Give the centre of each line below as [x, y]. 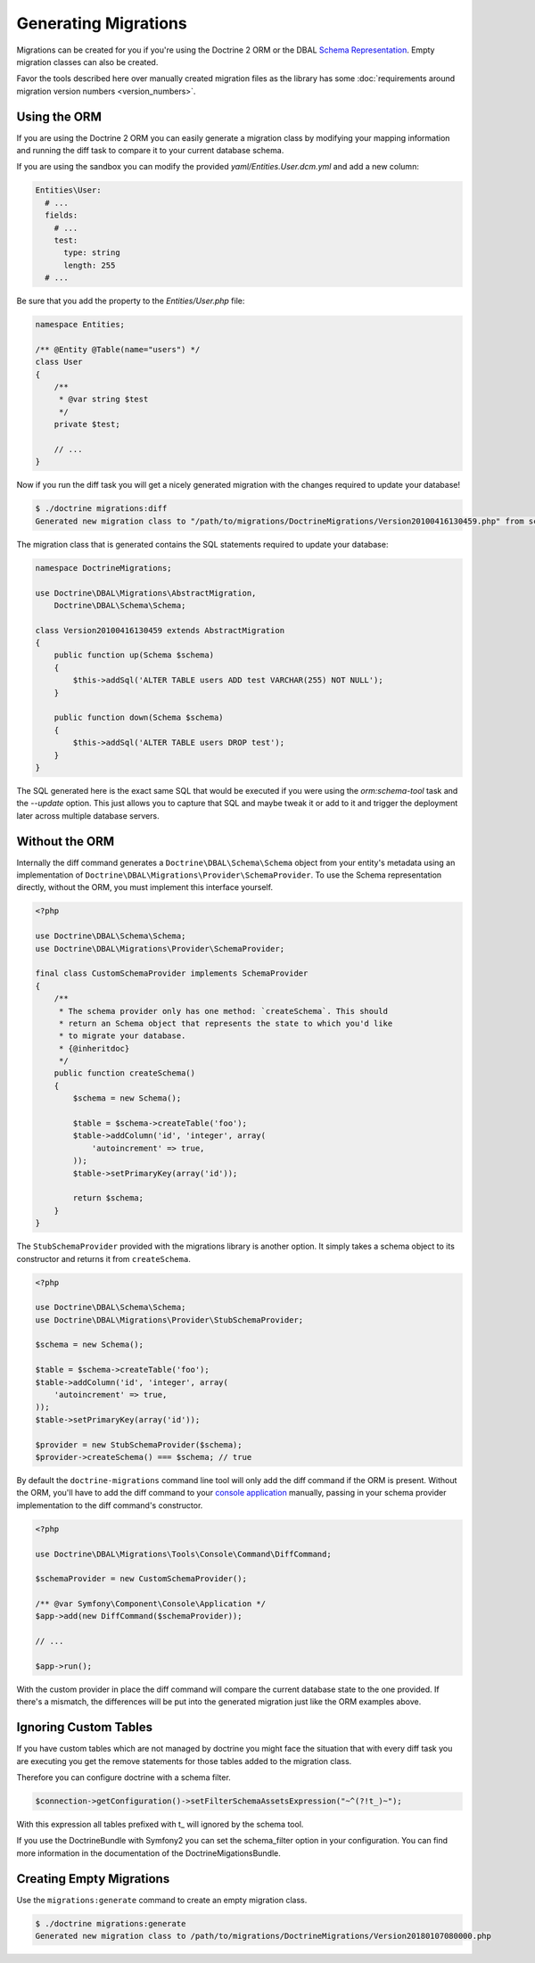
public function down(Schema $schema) [139, 718]
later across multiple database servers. [88, 815]
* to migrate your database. [122, 1036]
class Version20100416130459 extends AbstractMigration [160, 630]
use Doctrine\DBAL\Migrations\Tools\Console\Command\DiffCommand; [183, 1554]
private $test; [87, 425]
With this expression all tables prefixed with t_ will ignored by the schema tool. [160, 1825]
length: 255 [90, 265]
